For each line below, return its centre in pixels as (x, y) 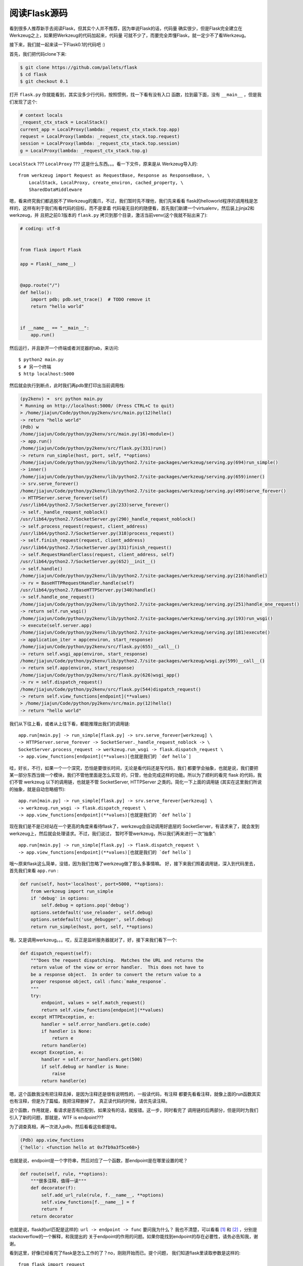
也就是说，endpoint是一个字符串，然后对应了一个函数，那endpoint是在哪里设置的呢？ (98, 1160)
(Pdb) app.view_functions (52, 1140)
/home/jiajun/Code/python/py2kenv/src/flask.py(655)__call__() (100, 647)
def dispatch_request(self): (56, 953)
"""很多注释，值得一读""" (59, 1181)
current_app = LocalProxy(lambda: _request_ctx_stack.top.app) (100, 129)
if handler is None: (67, 1031)
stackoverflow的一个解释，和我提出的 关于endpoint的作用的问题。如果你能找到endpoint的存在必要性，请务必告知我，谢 (134, 1237)
